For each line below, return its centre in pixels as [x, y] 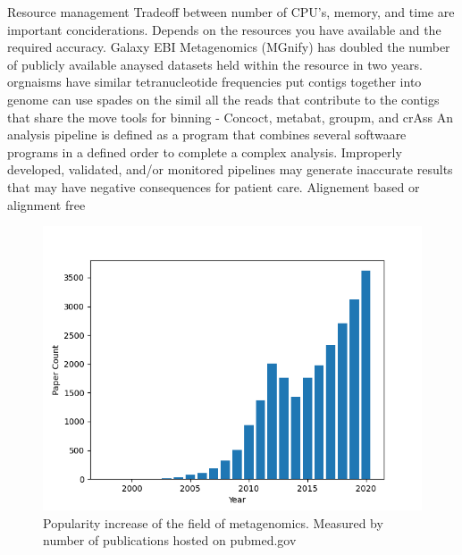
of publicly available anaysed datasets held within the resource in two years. [215, 64]
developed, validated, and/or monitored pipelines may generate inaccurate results [230, 169]
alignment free [46, 204]
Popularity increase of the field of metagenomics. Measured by [213, 522]
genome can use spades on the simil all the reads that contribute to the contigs [223, 99]
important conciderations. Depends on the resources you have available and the [224, 29]
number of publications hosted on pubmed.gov [170, 540]
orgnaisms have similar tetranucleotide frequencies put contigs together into [214, 82]
